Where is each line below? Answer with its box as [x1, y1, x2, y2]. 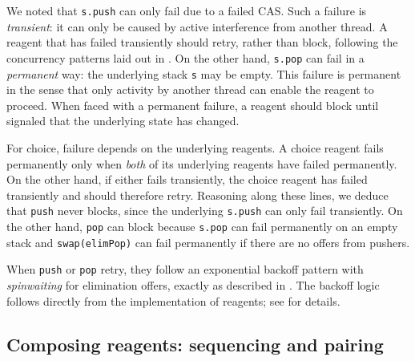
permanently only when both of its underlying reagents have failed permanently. [6, 155, 397, 172]
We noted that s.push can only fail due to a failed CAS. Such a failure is [6, 2, 367, 18]
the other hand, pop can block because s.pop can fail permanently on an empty [6, 217, 398, 234]
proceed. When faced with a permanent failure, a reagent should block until [6, 96, 379, 113]
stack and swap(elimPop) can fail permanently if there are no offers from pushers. [6, 233, 410, 250]
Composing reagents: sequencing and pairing [6, 331, 384, 356]
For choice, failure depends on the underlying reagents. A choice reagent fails [6, 139, 384, 156]
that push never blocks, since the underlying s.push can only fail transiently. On [6, 202, 403, 219]
